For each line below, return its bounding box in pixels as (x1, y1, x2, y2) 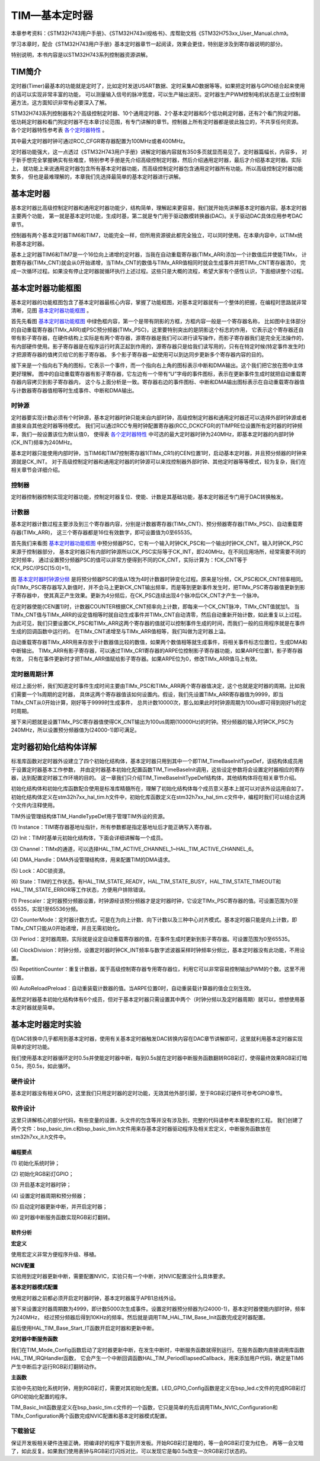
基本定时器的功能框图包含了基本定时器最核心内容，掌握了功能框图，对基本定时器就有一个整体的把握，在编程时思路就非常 (11, 298, 307, 305)
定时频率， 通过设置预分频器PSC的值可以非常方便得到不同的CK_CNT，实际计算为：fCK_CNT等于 (11, 556, 248, 563)
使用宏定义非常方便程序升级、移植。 (11, 1251, 100, 1258)
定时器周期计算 (11, 670, 54, 678)
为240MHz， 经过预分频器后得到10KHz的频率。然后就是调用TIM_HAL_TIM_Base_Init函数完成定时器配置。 (11, 1313, 269, 1320)
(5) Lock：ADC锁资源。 (11, 867, 69, 874)
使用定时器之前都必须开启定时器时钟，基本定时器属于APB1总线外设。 (11, 1294, 180, 1301)
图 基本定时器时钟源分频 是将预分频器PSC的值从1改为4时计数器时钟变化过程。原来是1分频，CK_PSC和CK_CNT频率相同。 (11, 575, 306, 582)
